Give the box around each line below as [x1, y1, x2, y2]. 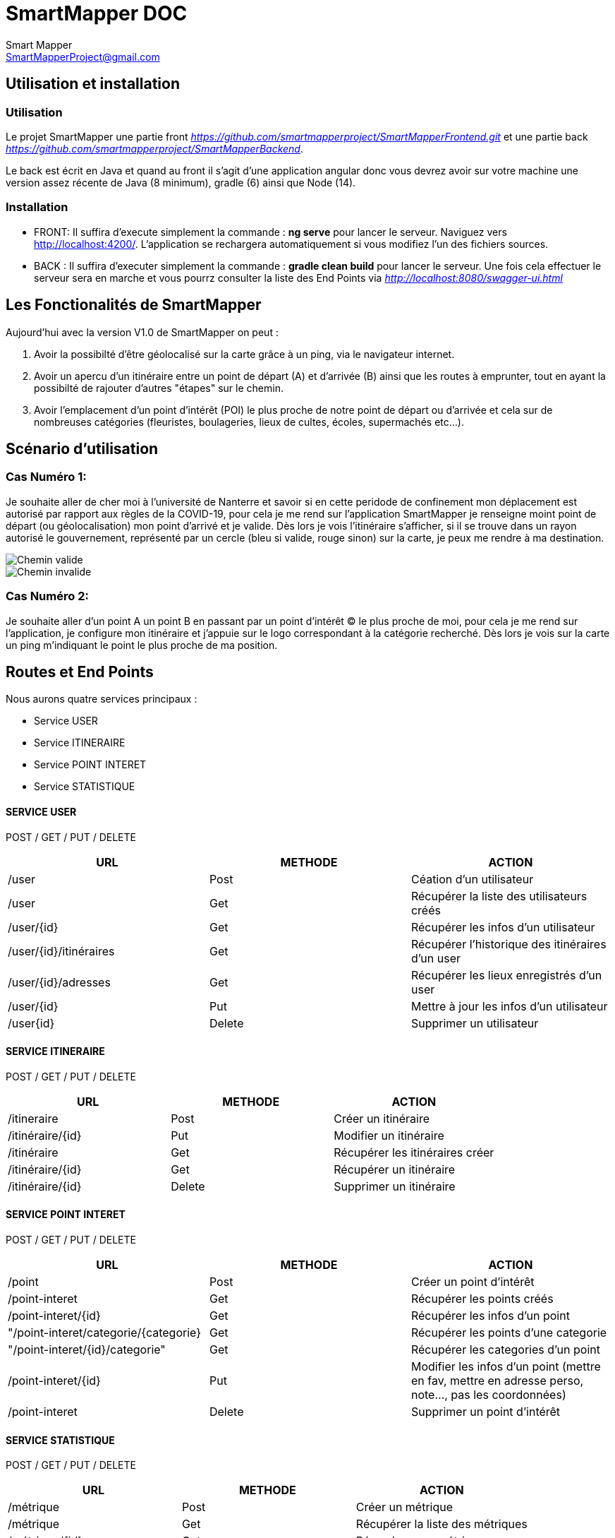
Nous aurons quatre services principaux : [6, 693, 197, 705]
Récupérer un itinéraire [334, 1162, 456, 1176]
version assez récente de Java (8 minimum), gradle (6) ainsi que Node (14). [6, 176, 356, 189]
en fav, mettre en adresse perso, [410, 1373, 584, 1388]
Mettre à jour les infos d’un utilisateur [410, 998, 608, 1013]
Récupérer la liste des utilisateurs [410, 888, 587, 903]
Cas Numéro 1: [6, 470, 87, 484]
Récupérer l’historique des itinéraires [410, 936, 607, 951]
